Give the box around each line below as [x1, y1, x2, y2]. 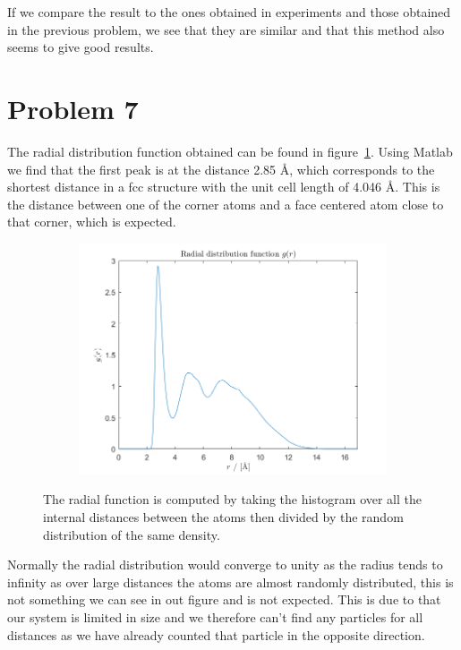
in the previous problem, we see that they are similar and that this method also [7, 20, 445, 38]
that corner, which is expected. [7, 212, 176, 231]
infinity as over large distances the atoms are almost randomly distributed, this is [7, 572, 454, 591]
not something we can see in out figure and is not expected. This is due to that [7, 590, 441, 609]
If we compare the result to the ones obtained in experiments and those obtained [7, 3, 451, 21]
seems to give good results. [7, 38, 154, 56]
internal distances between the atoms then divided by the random [43, 508, 404, 526]
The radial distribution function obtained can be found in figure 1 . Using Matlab [7, 141, 453, 160]
